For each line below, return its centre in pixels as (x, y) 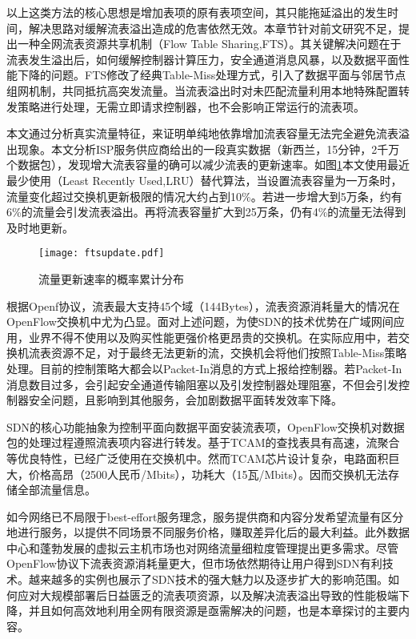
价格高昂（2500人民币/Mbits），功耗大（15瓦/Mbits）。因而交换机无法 (208, 474)
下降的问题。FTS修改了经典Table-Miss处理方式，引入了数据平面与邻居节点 (212, 75)
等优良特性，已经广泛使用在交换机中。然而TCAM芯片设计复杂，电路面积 (198, 458)
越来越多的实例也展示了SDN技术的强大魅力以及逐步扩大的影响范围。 (208, 579)
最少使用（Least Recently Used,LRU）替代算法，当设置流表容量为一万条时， (204, 180)
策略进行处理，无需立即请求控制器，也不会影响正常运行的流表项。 (191, 106)
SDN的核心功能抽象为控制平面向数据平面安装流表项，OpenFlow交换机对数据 (206, 426)
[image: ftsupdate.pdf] (102, 253)
